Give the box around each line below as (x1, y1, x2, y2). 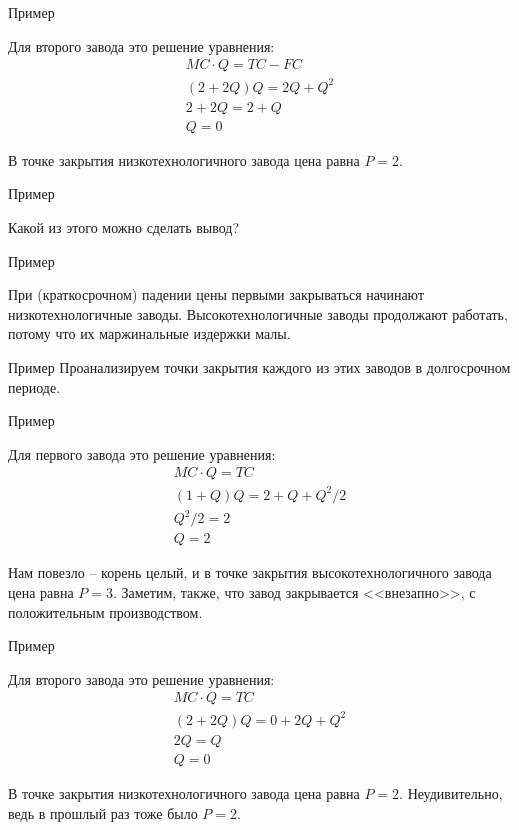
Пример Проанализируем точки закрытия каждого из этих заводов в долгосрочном (8, 356, 511, 377)
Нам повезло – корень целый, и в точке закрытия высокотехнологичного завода (8, 562, 492, 583)
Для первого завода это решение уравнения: (8, 443, 276, 464)
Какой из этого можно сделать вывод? (8, 217, 240, 237)
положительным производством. (8, 601, 203, 622)
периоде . (8, 376, 61, 397)
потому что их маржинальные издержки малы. (8, 323, 291, 344)
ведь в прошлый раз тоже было (8, 802, 198, 823)
